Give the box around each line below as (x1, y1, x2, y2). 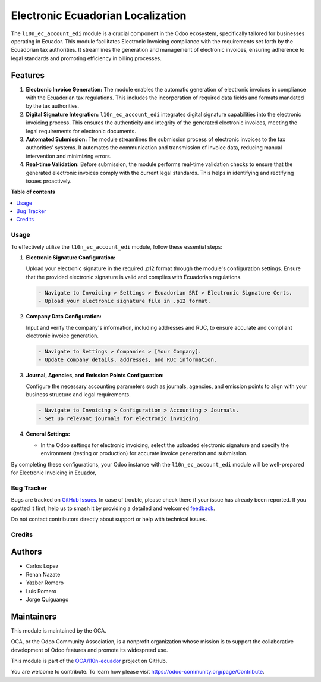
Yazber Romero (26, 579, 64, 586)
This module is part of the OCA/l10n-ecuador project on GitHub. (11, 658, 168, 665)
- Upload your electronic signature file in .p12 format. (38, 298, 211, 305)
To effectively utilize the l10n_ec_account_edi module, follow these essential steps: (11, 243, 223, 250)
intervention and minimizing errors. (26, 152, 112, 159)
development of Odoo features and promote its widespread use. (11, 646, 168, 653)
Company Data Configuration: (26, 313, 102, 320)
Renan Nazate (26, 571, 61, 578)
